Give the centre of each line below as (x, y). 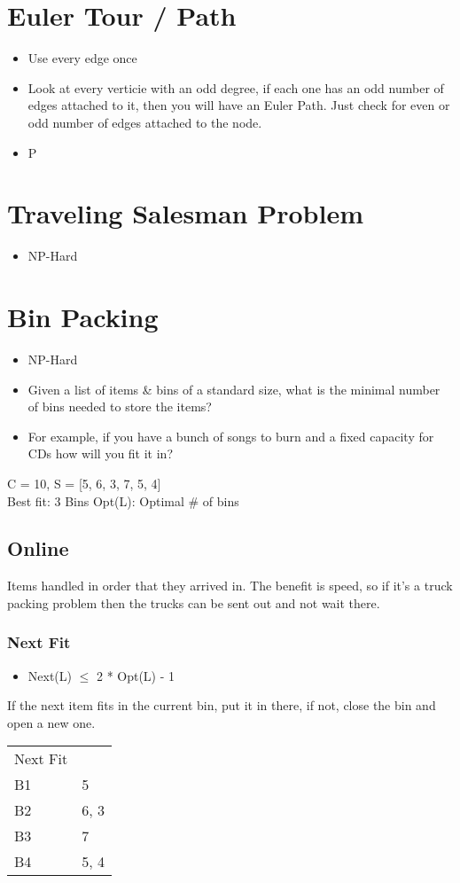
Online (38, 548)
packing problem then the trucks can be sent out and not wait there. (194, 602)
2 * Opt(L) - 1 (136, 675)
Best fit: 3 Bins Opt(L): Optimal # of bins (123, 500)
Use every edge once (82, 58)
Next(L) (50, 675)
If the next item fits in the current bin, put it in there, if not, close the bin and (222, 705)
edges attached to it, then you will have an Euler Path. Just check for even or (239, 105)
